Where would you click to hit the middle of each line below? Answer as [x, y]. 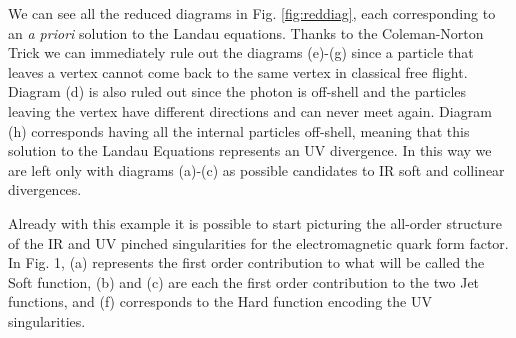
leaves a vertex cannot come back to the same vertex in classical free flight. [238, 71]
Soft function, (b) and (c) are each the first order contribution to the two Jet [244, 281]
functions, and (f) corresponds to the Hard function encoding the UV [220, 301]
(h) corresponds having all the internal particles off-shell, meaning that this [239, 130]
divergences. [45, 189]
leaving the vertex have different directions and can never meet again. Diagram [250, 110]
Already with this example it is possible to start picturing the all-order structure [255, 222]
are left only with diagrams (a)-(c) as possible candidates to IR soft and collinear [256, 169]
